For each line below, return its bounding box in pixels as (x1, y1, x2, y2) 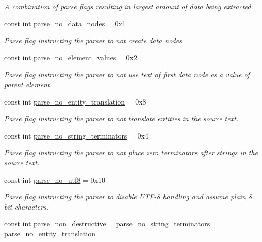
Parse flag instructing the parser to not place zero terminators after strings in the (4, 147, 258, 158)
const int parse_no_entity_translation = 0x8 (4, 96, 146, 107)
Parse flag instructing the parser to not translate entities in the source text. (4, 113, 239, 124)
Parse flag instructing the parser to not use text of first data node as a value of (4, 69, 250, 80)
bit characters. (4, 201, 48, 212)
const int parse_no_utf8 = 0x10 (4, 174, 105, 185)
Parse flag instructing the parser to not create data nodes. (4, 35, 184, 46)
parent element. (4, 79, 52, 89)
